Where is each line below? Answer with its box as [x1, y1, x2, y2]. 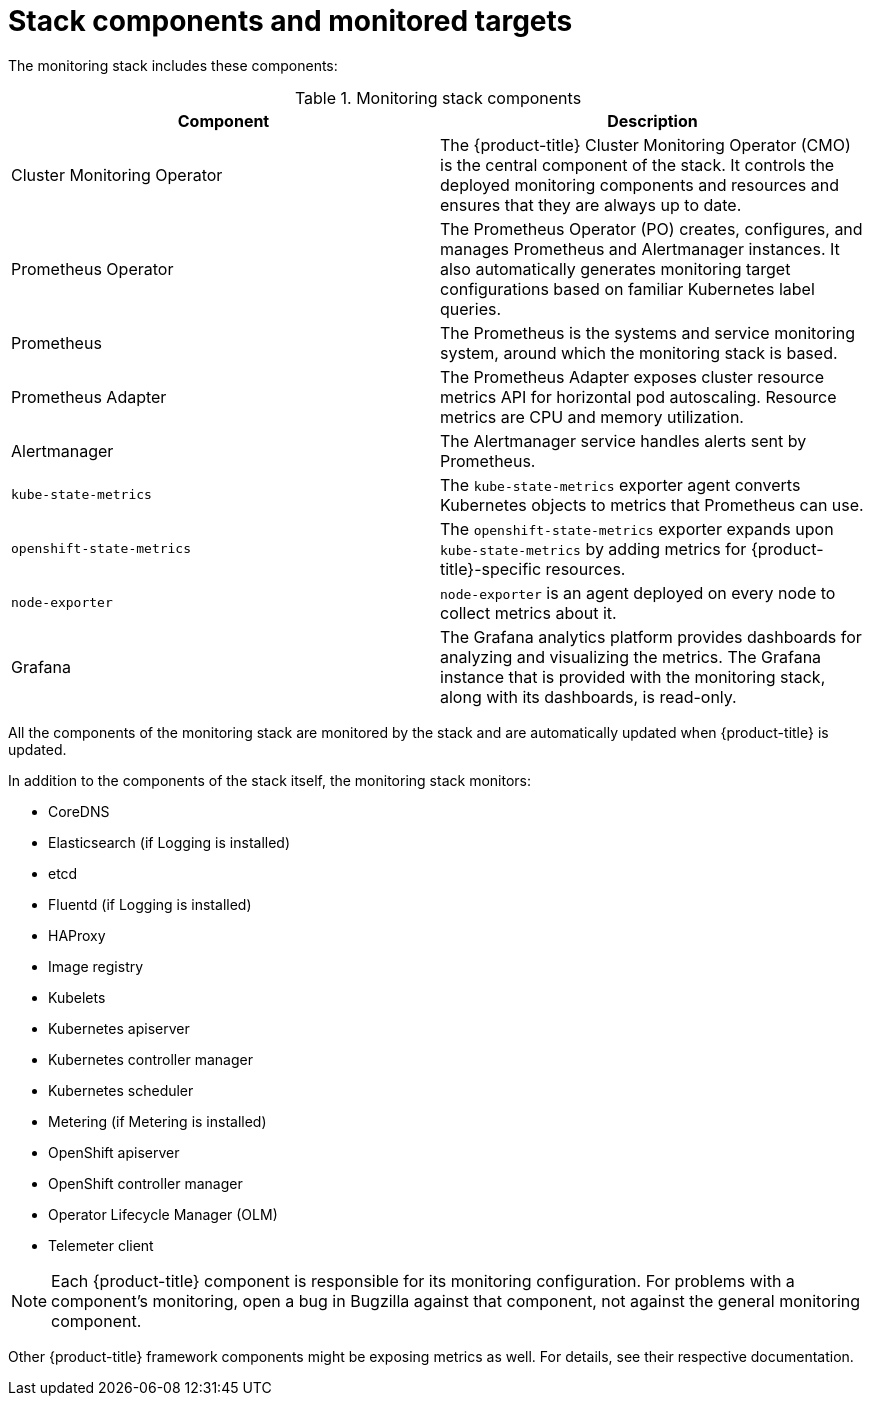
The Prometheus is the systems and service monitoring [440, 322, 856, 343]
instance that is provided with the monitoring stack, [440, 666, 826, 687]
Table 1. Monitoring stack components [294, 87, 582, 108]
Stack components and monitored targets [8, 4, 573, 38]
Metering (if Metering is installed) [48, 1112, 267, 1130]
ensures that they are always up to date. [440, 194, 742, 215]
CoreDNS [48, 802, 110, 820]
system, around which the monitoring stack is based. [440, 342, 838, 363]
